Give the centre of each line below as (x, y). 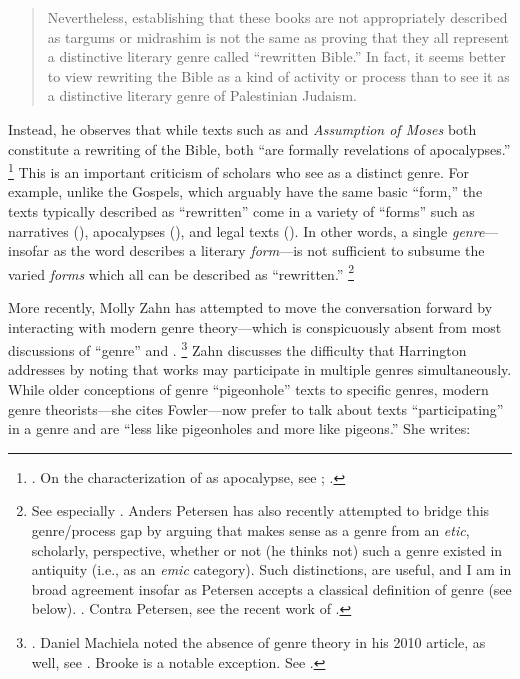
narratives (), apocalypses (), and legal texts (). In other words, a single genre (246, 230)
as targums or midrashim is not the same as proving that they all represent (278, 36)
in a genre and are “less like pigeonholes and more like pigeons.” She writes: (239, 428)
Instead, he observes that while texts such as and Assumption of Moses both (242, 128)
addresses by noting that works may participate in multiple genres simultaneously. (260, 369)
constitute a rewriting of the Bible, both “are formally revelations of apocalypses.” (259, 148)
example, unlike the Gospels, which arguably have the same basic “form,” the (245, 191)
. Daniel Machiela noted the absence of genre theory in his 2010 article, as (258, 642)
